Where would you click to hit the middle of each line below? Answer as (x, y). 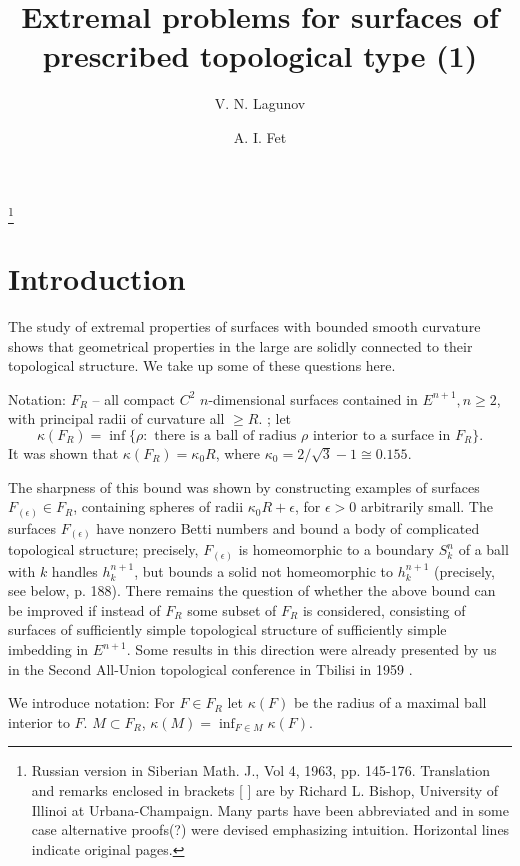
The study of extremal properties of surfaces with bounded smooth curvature (244, 325)
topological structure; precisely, (103, 549)
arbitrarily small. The (426, 506)
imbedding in (48, 649)
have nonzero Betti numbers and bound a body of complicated (288, 527)
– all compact (133, 398)
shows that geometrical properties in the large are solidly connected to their (240, 345)
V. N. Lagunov (260, 103)
